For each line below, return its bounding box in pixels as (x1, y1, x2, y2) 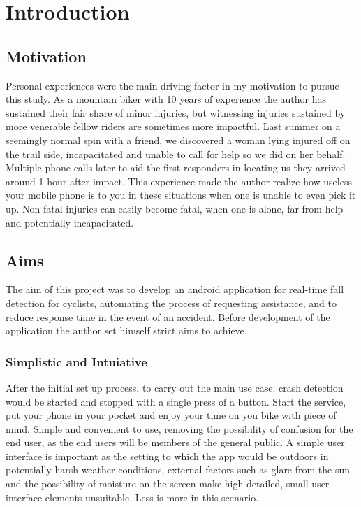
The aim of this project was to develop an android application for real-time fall (6, 282, 344, 297)
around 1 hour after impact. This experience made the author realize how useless (6, 173, 352, 188)
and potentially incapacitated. (6, 215, 134, 229)
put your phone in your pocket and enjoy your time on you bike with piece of (6, 408, 337, 422)
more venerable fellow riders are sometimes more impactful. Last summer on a (6, 119, 341, 134)
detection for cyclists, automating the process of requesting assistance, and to (6, 295, 337, 310)
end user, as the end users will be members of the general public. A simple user (6, 435, 345, 450)
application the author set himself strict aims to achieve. (6, 323, 247, 338)
